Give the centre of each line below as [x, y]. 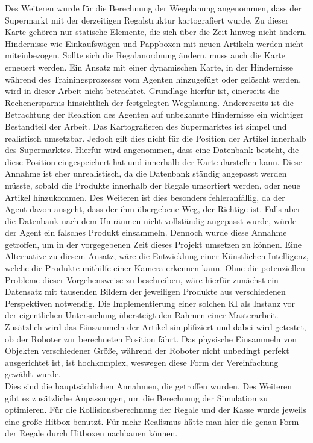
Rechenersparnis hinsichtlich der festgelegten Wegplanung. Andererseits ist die [149, 102]
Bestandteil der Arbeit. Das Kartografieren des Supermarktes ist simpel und [146, 126]
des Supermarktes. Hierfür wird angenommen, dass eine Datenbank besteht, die [152, 150]
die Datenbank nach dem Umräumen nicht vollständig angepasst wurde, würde [151, 220]
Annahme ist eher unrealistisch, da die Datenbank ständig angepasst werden [146, 173]
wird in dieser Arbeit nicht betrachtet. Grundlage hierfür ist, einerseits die [142, 91]
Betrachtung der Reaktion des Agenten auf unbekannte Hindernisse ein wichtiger [154, 114]
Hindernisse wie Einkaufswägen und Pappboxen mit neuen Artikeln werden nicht [154, 43]
